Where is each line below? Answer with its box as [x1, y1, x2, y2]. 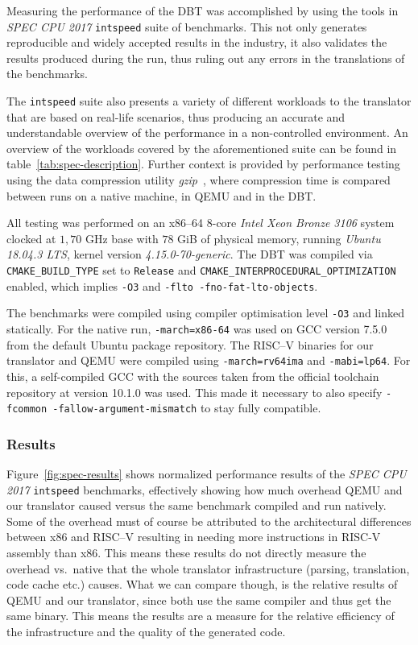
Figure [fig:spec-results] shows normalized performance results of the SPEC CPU [6, 465, 407, 482]
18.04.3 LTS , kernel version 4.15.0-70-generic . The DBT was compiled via [6, 246, 373, 263]
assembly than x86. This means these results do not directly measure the [6, 544, 366, 561]
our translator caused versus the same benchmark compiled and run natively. [6, 497, 387, 514]
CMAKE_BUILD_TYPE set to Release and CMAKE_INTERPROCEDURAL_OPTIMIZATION [6, 262, 396, 279]
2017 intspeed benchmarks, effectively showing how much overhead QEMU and [6, 481, 403, 498]
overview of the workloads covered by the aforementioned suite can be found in [6, 139, 397, 156]
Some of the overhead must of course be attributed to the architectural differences [6, 512, 412, 529]
